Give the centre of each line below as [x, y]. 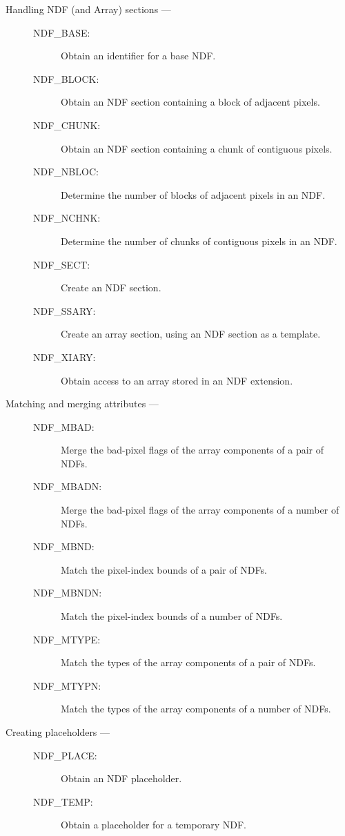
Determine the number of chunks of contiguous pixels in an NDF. [199, 241]
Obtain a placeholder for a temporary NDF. [154, 825]
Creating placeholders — [58, 732]
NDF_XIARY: [65, 357]
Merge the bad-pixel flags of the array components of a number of [200, 510]
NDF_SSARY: [65, 310]
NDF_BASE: [62, 32]
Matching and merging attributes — [82, 404]
